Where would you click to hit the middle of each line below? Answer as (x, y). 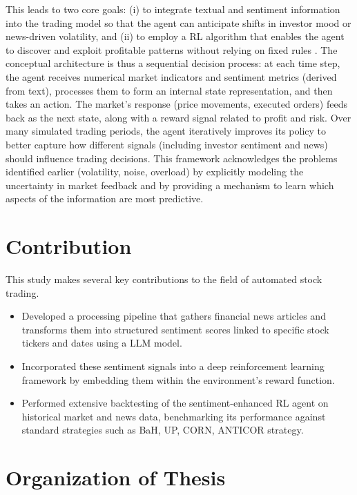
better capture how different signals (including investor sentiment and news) (167, 144)
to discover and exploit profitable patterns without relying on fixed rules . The (172, 49)
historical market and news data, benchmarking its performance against (174, 416)
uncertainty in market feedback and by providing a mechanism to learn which (170, 185)
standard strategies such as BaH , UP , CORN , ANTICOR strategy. (163, 430)
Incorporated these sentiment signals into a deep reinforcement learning (173, 366)
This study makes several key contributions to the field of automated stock (164, 279)
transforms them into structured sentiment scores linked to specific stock (175, 329)
